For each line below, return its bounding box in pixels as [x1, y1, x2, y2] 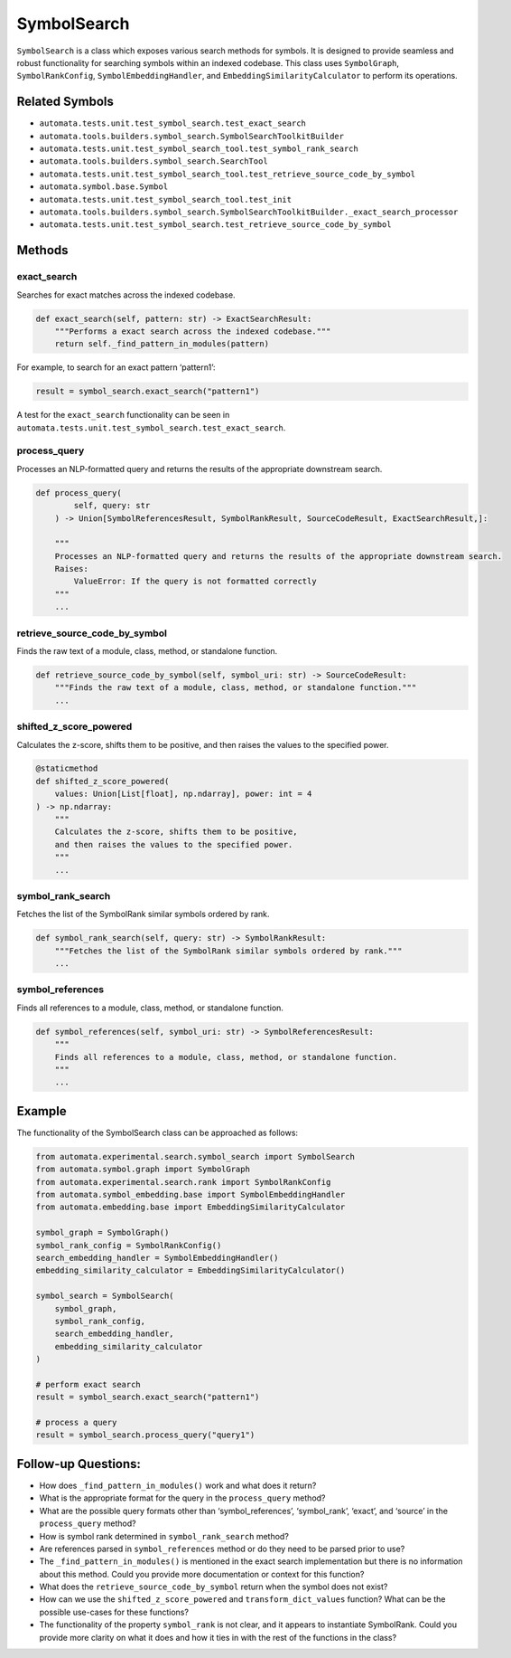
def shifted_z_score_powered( [35, 776, 170, 786]
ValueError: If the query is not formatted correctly [73, 576, 317, 587]
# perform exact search [35, 1379, 142, 1389]
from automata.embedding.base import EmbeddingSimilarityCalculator [35, 1202, 346, 1212]
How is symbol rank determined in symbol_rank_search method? [39, 1530, 289, 1541]
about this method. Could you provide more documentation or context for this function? [39, 1568, 365, 1579]
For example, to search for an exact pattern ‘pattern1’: [16, 362, 216, 373]
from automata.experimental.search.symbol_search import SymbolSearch [35, 1151, 356, 1161]
